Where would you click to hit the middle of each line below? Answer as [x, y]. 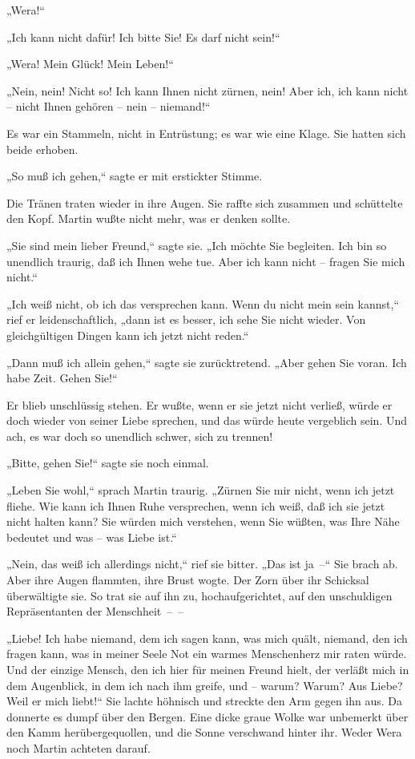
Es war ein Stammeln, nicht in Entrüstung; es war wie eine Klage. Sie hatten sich [206, 133]
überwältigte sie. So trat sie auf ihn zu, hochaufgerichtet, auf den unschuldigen [199, 595]
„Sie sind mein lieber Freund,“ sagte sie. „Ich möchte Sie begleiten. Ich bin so [197, 245]
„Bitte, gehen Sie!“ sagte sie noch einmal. [108, 463]
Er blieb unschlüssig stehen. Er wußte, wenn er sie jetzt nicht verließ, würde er [199, 404]
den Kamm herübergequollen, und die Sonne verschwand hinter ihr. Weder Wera [204, 732]
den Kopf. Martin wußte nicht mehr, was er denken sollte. [149, 218]
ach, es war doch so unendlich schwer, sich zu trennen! [140, 436]
